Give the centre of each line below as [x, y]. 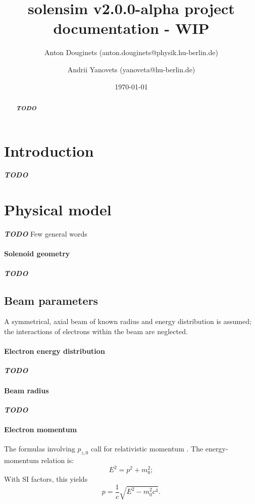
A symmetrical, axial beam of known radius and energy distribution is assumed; [128, 321]
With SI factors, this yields [46, 479]
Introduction [49, 150]
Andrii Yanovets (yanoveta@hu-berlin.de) [131, 69]
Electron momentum [41, 429]
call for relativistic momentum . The [147, 449]
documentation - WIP [131, 28]
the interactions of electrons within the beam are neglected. [96, 331]
